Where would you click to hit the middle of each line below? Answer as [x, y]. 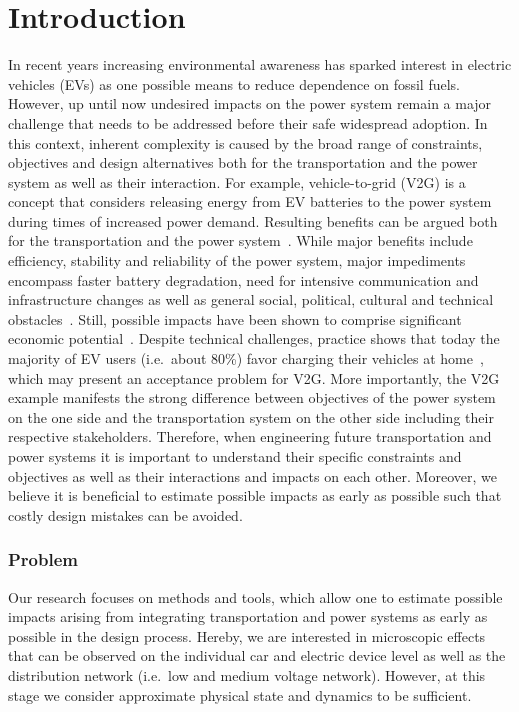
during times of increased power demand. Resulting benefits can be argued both [253, 220]
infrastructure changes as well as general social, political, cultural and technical [251, 299]
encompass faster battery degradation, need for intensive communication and [243, 279]
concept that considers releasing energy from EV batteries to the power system [250, 201]
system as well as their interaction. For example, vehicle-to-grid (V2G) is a [237, 181]
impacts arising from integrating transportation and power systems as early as [248, 616]
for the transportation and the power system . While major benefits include [240, 240]
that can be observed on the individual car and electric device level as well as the [257, 655]
